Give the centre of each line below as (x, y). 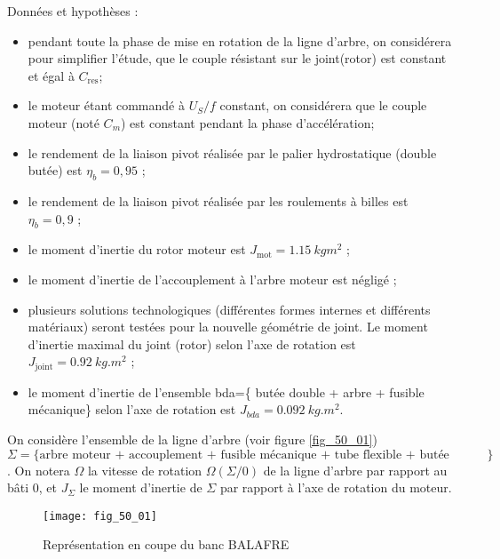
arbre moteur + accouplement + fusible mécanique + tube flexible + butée (244, 455)
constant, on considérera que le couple (323, 105)
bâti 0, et (32, 487)
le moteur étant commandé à (106, 105)
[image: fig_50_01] (100, 516)
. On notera (39, 470)
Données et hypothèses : (73, 11)
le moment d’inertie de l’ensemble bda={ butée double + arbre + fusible (226, 391)
